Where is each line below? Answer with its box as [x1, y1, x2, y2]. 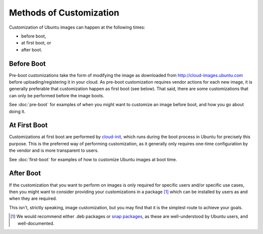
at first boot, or [21, 40, 51, 46]
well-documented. [18, 220, 55, 226]
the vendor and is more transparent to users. [9, 147, 99, 153]
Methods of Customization [9, 7, 119, 18]
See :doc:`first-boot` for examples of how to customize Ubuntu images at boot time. [9, 156, 177, 162]
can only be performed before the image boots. [9, 92, 105, 98]
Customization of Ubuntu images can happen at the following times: [9, 24, 146, 30]
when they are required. [9, 196, 57, 201]
